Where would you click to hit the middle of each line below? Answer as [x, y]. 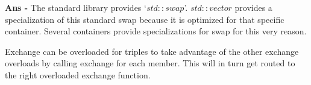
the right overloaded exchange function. [78, 74]
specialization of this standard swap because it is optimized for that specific [145, 19]
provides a [253, 7]
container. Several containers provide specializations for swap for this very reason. [156, 31]
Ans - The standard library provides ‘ [76, 7]
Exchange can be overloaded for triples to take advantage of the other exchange [152, 51]
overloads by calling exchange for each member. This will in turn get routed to [150, 63]
